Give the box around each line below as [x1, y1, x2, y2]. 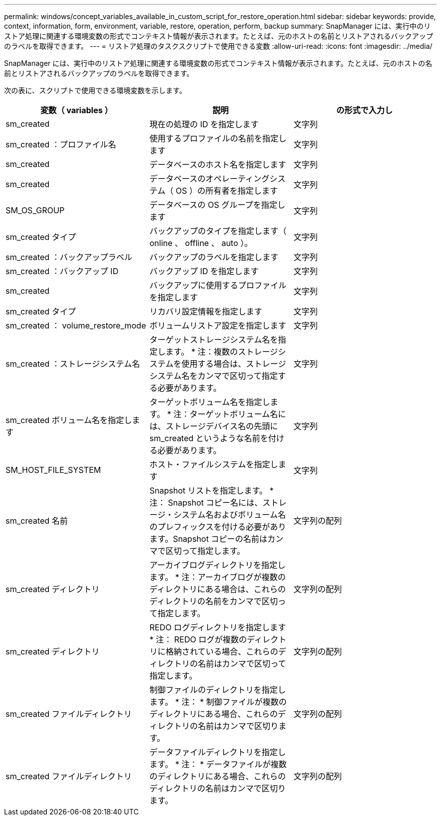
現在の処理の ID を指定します [149, 119, 259, 129]
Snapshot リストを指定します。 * [149, 485, 274, 496]
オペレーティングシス [205, 174, 286, 184]
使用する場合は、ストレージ [181, 359, 286, 369]
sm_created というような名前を [149, 433, 268, 443]
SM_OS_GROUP [6, 205, 65, 215]
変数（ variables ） [40, 105, 113, 115]
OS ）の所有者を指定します [176, 186, 278, 196]
